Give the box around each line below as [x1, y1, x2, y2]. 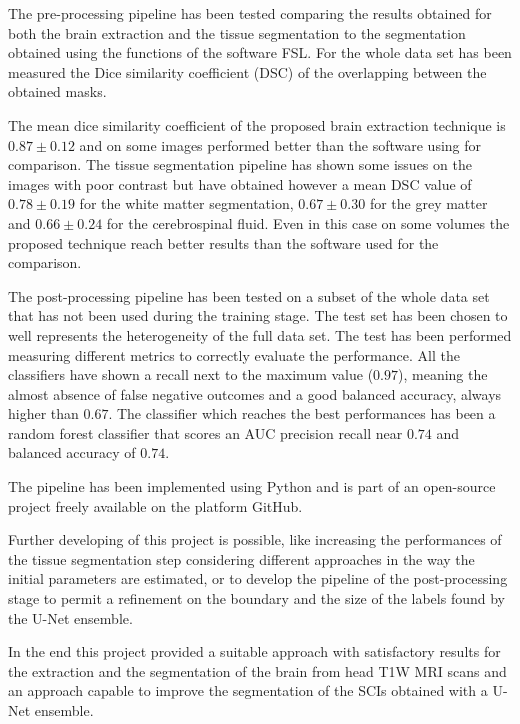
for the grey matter [369, 193, 488, 214]
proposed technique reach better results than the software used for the [8, 232, 439, 253]
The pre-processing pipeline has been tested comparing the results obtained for [8, 3, 492, 23]
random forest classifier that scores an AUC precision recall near [8, 422, 403, 443]
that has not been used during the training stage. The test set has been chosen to [8, 305, 508, 326]
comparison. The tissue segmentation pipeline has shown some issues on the [8, 154, 472, 175]
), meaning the [398, 364, 488, 385]
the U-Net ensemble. [8, 607, 133, 628]
